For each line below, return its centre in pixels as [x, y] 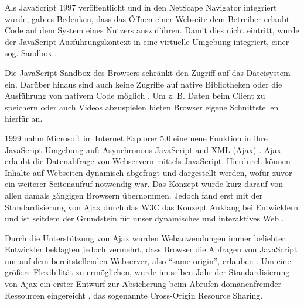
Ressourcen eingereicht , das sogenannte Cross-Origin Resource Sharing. [134, 295]
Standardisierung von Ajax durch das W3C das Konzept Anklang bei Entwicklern [152, 207]
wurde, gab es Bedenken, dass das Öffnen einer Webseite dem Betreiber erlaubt [147, 18]
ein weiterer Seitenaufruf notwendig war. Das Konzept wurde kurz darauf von [144, 184]
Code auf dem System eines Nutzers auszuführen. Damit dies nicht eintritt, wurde [152, 30]
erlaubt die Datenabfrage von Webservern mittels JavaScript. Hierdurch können [148, 161]
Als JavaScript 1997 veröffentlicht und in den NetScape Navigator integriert [141, 7]
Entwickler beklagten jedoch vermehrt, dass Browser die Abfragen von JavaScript [151, 249]
